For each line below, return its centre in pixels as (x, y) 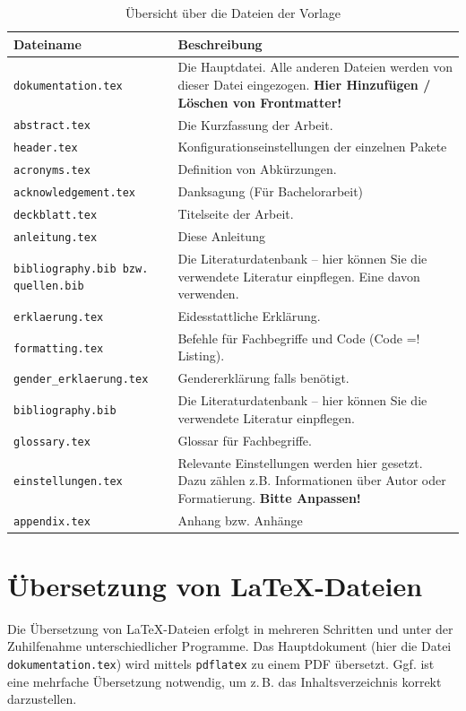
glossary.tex (52, 442)
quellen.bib (49, 286)
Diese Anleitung (221, 236)
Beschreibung (220, 43)
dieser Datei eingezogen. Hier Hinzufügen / (304, 85)
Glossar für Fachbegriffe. (245, 440)
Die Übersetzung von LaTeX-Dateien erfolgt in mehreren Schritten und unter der (230, 628)
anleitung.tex (56, 238)
